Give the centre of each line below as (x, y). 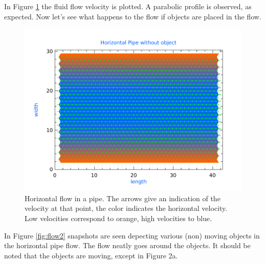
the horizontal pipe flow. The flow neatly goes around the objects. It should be (127, 245)
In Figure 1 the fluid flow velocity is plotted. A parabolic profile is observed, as (128, 6)
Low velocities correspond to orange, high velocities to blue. (118, 218)
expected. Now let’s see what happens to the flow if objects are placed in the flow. (133, 16)
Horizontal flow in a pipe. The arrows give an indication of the (123, 198)
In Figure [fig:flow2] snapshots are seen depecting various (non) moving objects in (132, 235)
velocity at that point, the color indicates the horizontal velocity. (126, 208)
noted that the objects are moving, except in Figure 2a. (91, 255)
